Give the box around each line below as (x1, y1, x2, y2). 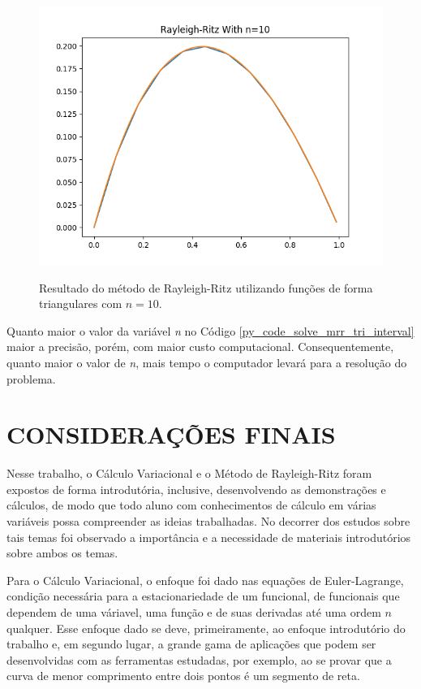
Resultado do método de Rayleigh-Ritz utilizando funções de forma (39, 279, 373, 296)
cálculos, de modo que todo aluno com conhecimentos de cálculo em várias (6, 496, 376, 513)
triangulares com (39, 295, 122, 312)
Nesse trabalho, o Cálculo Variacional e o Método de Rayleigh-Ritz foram (6, 465, 372, 482)
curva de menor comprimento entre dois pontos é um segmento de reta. (6, 667, 360, 684)
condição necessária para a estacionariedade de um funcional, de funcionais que (6, 587, 400, 604)
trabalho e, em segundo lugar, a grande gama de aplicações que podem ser (6, 635, 376, 652)
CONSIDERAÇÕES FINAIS (6, 418, 336, 451)
